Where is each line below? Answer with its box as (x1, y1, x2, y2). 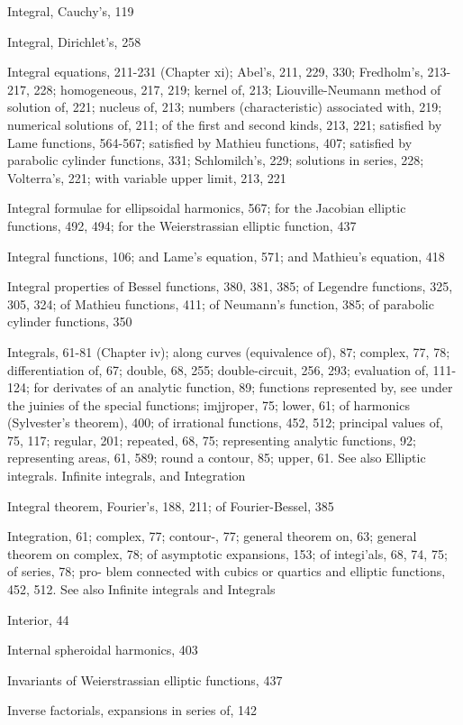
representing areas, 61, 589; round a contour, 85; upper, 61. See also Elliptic (7, 448, 426, 467)
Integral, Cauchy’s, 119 (7, 2, 134, 20)
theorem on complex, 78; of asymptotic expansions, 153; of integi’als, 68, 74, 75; (7, 544, 448, 563)
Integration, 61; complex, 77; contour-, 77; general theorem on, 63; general (7, 527, 417, 546)
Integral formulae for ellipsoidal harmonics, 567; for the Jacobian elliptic (7, 198, 406, 217)
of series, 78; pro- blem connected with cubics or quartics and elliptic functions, (7, 562, 446, 581)
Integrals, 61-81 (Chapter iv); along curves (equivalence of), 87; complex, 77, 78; (7, 342, 450, 361)
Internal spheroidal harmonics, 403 (7, 640, 198, 659)
